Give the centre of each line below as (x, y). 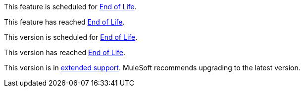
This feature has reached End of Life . (64, 22)
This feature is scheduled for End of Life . (70, 7)
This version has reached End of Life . (65, 52)
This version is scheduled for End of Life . (71, 37)
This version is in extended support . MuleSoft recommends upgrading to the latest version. (152, 68)
